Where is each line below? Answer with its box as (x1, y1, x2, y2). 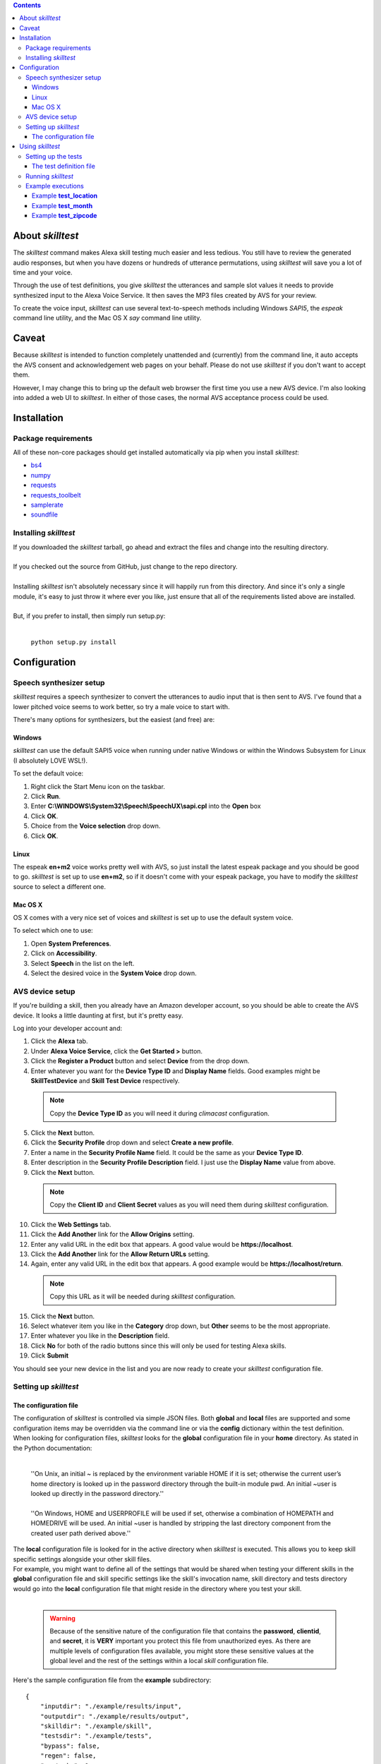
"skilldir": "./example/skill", (40, 1722, 152, 1730)
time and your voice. (13, 268, 73, 277)
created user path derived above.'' (30, 1528, 131, 1538)
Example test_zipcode (32, 212, 97, 220)
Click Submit (30, 1351, 69, 1360)
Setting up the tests (25, 152, 83, 160)
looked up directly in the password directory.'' (30, 1490, 164, 1498)
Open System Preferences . (30, 939, 111, 948)
